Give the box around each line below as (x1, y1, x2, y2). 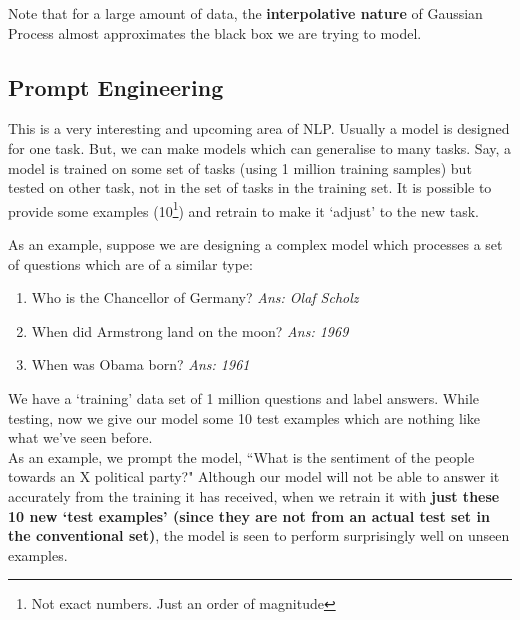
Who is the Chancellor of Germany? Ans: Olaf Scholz (31, 287, 359, 308)
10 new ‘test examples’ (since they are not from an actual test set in (8, 505, 490, 526)
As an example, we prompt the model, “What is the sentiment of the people (8, 446, 475, 467)
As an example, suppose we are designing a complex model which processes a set (8, 234, 503, 255)
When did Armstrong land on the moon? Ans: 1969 (31, 320, 349, 341)
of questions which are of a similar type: (8, 253, 253, 274)
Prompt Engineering (8, 71, 224, 102)
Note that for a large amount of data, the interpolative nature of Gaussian (8, 3, 483, 23)
